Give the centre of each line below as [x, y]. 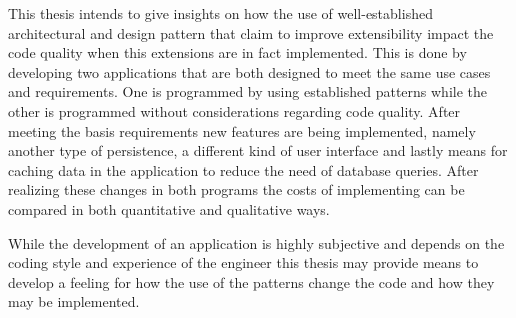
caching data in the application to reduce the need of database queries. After [243, 169]
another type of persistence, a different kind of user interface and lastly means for [258, 150]
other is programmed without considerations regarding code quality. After [234, 110]
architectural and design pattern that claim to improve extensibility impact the [251, 32]
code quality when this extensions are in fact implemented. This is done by [237, 52]
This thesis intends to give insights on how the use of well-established [220, 13]
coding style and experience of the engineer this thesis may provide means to [243, 262]
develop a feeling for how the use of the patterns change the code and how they [251, 281]
